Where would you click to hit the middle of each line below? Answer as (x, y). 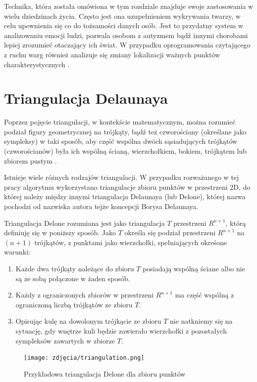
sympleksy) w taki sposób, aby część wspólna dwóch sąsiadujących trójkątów (121, 141)
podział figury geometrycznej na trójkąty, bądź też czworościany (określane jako (125, 131)
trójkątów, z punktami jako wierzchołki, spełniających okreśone (131, 242)
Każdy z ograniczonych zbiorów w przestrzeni (85, 295)
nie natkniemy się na (201, 321)
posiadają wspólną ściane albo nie (194, 268)
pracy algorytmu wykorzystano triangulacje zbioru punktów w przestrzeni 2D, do (127, 187)
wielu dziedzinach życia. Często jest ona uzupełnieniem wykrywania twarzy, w (122, 16)
